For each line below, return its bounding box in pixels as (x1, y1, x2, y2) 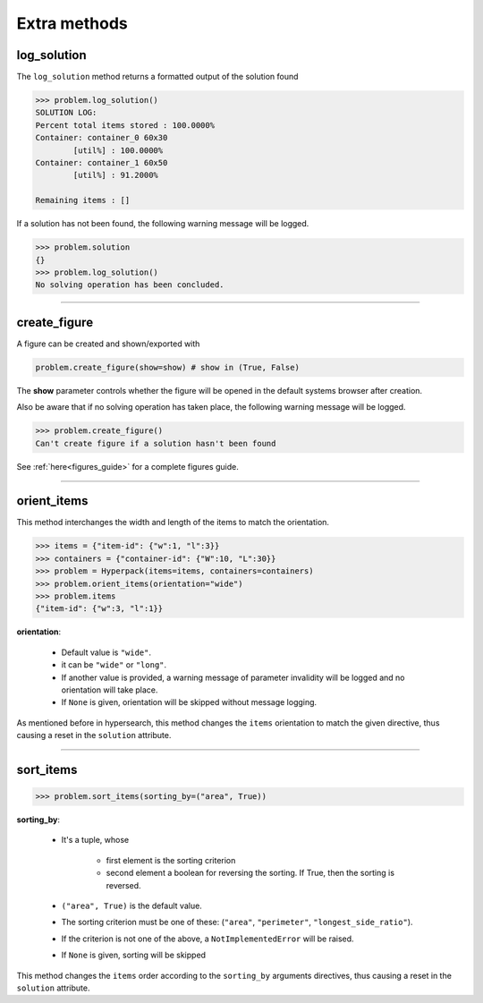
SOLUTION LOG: (35, 107, 97, 118)
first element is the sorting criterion (106, 854, 236, 865)
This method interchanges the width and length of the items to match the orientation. (16, 517, 330, 528)
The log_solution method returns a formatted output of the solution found (16, 72, 299, 82)
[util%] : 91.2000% (72, 170, 158, 181)
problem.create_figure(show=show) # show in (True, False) (35, 362, 300, 372)
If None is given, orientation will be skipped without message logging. (61, 697, 318, 708)
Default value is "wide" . (61, 647, 152, 658)
